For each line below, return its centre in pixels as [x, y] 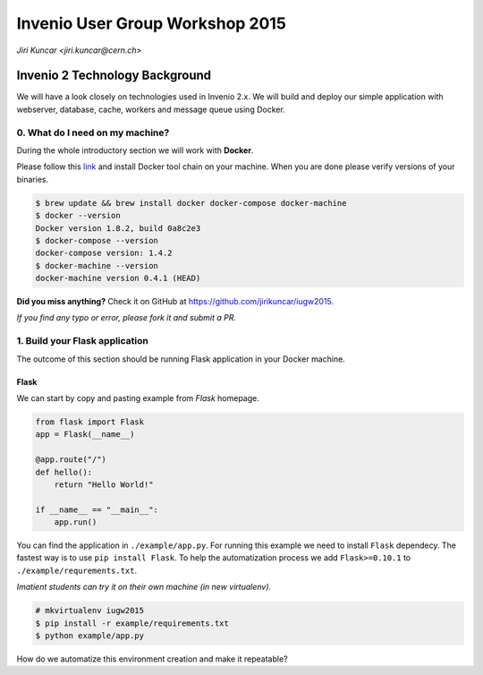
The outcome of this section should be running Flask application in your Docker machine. [181, 359]
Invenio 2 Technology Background [114, 76]
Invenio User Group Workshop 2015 [151, 23]
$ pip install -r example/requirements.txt [132, 623]
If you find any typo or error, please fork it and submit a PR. [127, 318]
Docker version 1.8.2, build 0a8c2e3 [118, 228]
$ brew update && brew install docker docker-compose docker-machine [191, 203]
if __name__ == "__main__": [97, 509]
